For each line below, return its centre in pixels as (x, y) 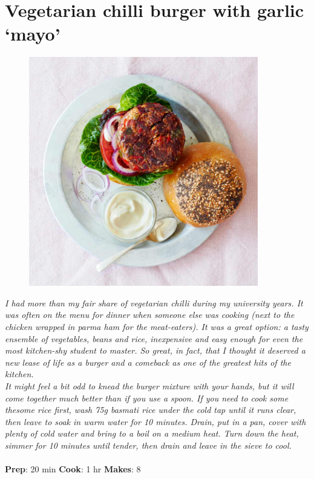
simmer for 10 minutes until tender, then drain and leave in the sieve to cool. (148, 445)
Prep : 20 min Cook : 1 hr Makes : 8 (73, 469)
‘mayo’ (33, 34)
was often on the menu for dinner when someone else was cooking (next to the (150, 315)
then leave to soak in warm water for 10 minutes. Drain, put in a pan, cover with (155, 421)
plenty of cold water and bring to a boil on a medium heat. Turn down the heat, (152, 433)
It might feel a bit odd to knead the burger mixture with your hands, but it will (149, 386)
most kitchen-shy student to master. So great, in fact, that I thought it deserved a (155, 350)
